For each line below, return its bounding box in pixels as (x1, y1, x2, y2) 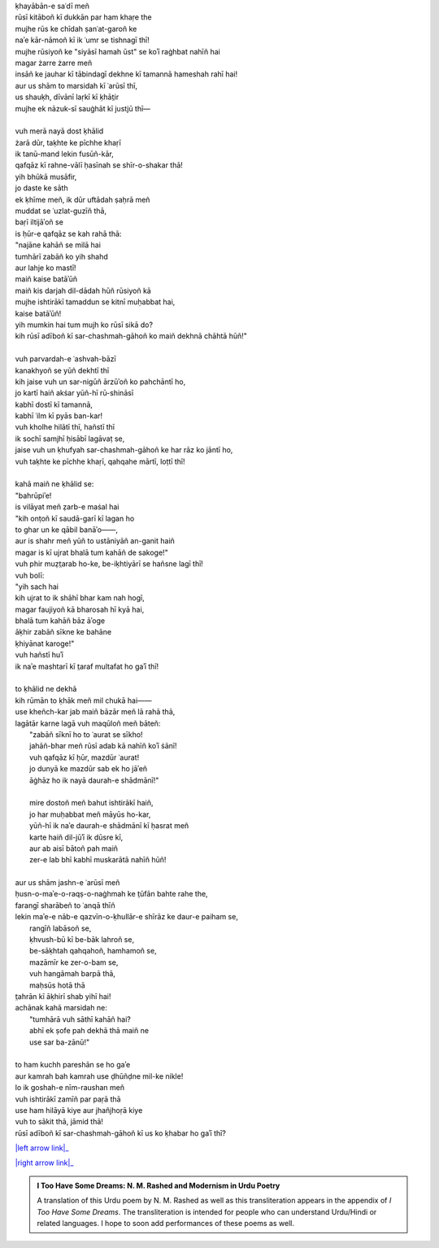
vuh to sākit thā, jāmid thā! (15, 1117, 103, 1127)
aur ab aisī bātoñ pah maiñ (29, 843, 118, 853)
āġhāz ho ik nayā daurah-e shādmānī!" (29, 775, 159, 785)
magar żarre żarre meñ (15, 58, 93, 68)
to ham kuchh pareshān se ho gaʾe (15, 1060, 131, 1070)
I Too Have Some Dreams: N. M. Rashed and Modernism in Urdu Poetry (37, 1180, 280, 1190)
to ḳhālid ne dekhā (15, 684, 77, 694)
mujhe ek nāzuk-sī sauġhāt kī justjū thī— (15, 103, 150, 113)
